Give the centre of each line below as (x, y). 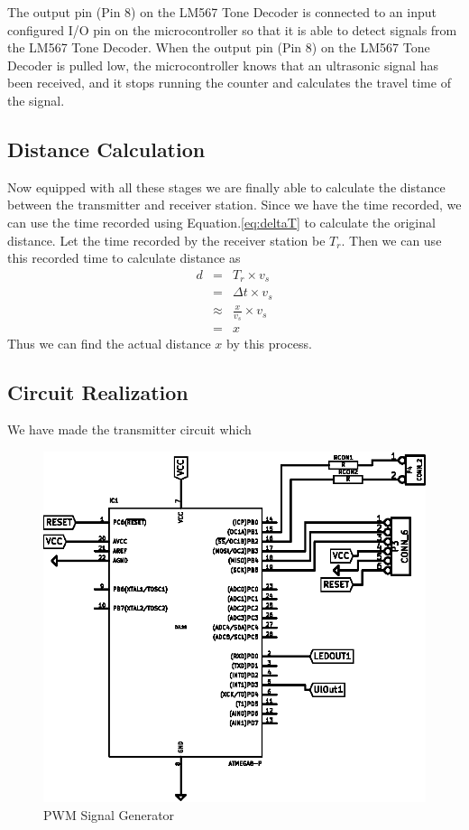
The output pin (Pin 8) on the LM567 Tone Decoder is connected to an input (222, 12)
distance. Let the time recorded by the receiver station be (166, 240)
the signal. (36, 100)
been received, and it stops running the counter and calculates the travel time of (229, 83)
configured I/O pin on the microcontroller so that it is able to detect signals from (232, 29)
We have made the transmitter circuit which (129, 429)
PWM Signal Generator (109, 814)
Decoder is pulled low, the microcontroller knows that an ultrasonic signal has (223, 65)
